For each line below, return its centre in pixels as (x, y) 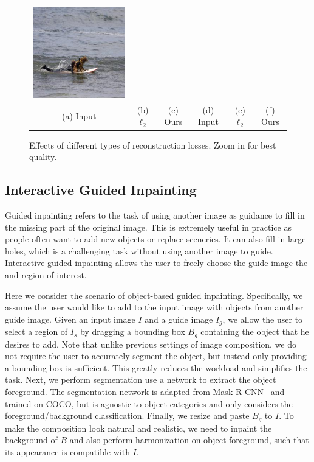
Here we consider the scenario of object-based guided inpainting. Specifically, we (154, 295)
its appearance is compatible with (67, 451)
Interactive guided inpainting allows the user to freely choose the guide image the (156, 263)
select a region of (36, 331)
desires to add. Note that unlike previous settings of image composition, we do (151, 344)
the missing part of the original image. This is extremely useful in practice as (148, 227)
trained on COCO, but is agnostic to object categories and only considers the (149, 403)
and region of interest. (46, 274)
